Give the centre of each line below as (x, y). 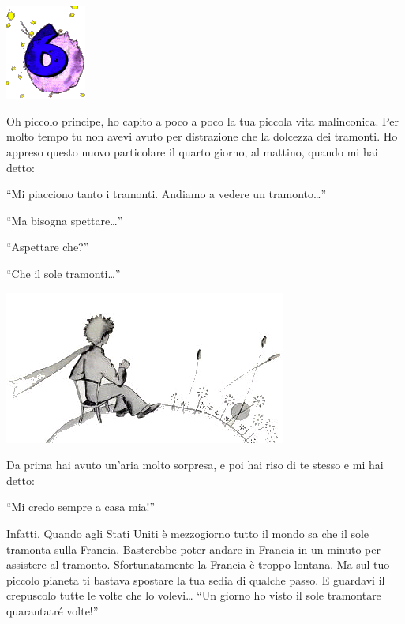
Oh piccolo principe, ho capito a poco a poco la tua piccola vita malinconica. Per (202, 120)
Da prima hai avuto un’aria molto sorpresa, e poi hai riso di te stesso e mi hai (195, 465)
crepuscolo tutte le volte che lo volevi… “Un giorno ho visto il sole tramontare (194, 595)
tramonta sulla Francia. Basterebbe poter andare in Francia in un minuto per (193, 549)
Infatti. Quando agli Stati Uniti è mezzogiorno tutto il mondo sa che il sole (188, 533)
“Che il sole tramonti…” (64, 273)
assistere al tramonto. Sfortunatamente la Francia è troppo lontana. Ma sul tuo (198, 564)
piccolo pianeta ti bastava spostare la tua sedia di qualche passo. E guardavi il (196, 579)
